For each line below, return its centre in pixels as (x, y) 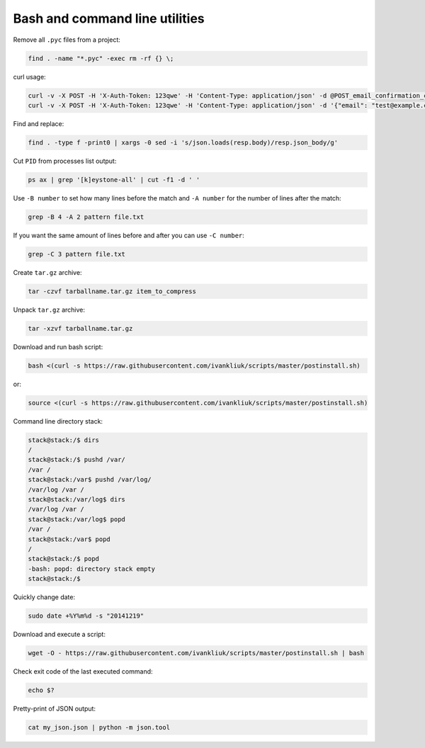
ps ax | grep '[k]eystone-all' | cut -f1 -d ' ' (114, 180)
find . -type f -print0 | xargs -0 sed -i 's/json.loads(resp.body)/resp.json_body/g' (183, 142)
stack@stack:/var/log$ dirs (76, 499)
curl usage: (29, 76)
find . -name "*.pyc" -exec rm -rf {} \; (101, 58)
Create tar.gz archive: (47, 272)
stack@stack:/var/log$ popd (76, 519)
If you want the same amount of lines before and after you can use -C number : (129, 235)
